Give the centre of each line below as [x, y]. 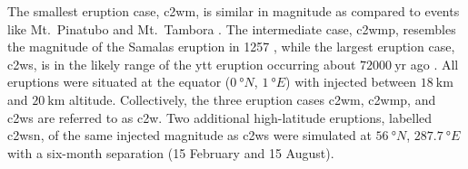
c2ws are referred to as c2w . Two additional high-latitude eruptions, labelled [220, 117]
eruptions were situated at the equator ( [119, 82]
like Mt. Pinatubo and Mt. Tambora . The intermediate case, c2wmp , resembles [232, 28]
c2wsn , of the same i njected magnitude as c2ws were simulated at [189, 135]
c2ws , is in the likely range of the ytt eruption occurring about [182, 64]
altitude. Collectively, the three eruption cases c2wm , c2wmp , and [253, 99]
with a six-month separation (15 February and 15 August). [171, 152]
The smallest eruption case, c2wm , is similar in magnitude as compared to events [234, 11]
